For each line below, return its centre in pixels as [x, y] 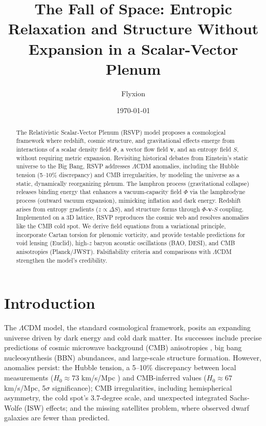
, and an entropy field [202, 149]
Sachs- [240, 398]
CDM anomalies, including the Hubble [188, 166]
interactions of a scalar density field [64, 149]
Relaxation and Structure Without [133, 28]
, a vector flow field [142, 149]
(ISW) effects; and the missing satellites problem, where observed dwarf [137, 407]
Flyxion [133, 93]
